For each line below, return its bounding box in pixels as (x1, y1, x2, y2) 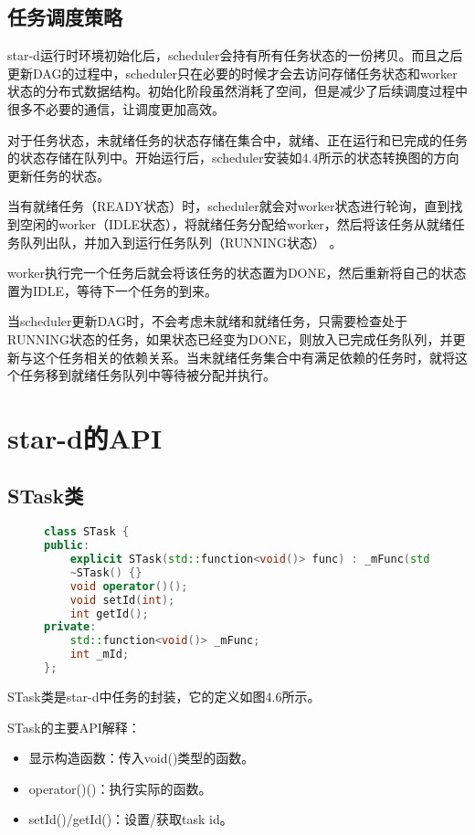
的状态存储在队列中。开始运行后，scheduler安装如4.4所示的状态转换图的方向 (7, 148, 459, 167)
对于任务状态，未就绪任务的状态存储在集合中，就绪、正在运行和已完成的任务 (7, 130, 468, 149)
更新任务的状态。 (7, 165, 110, 185)
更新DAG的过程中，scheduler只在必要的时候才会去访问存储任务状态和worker (7, 63, 458, 82)
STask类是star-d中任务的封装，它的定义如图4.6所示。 (7, 686, 321, 705)
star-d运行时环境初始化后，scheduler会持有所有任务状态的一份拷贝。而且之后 (7, 46, 463, 65)
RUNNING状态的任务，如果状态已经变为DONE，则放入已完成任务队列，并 (7, 329, 453, 348)
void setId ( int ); (69, 593, 175, 607)
